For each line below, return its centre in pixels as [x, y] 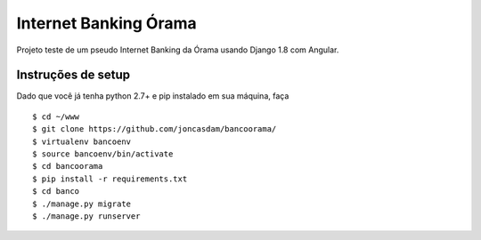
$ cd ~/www [56, 116]
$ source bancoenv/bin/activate [103, 154]
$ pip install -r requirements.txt [110, 179]
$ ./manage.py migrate [82, 204]
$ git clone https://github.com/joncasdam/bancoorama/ [155, 129]
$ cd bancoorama [68, 166]
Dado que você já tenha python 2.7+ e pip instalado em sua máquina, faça [153, 96]
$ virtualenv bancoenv [82, 141]
